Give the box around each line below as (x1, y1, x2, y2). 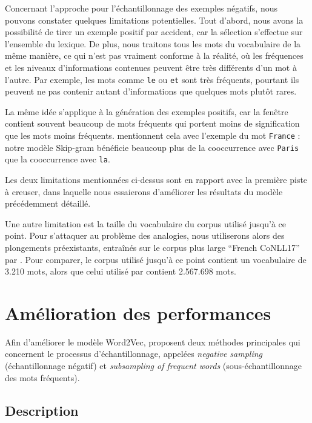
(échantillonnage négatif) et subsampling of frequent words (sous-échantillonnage (5, 359, 302, 372)
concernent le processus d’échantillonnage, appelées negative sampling (5, 347, 263, 360)
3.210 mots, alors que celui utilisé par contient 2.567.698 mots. (5, 265, 236, 278)
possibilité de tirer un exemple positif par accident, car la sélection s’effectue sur (5, 25, 303, 38)
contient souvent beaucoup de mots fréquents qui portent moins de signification (5, 117, 300, 130)
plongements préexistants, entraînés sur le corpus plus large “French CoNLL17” (5, 241, 300, 253)
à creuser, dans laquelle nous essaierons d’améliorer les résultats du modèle (5, 185, 283, 198)
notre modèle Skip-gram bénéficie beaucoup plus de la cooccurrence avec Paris (5, 141, 299, 153)
